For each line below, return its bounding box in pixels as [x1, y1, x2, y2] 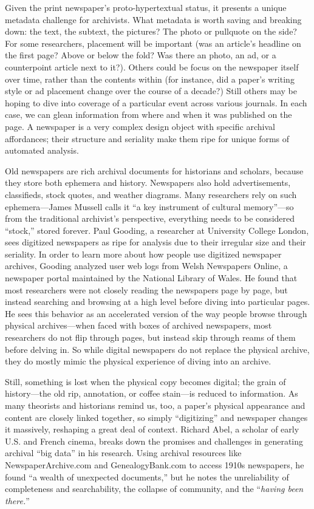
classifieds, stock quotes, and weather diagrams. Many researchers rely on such [5, 188, 297, 200]
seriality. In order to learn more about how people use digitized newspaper [5, 247, 282, 260]
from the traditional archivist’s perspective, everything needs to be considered [5, 212, 295, 225]
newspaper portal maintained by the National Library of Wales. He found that [5, 272, 298, 284]
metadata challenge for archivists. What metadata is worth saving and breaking [5, 13, 302, 26]
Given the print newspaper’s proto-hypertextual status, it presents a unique [5, 1, 287, 13]
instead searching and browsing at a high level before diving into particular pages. [5, 295, 310, 308]
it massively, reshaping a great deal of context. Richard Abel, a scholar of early [5, 423, 299, 436]
